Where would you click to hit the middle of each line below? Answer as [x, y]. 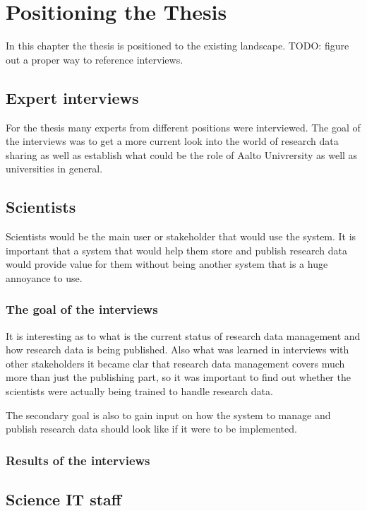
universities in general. [54, 169]
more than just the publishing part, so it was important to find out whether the [178, 377]
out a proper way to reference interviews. [95, 59]
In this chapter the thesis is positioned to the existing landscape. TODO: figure [178, 46]
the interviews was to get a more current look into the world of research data [172, 141]
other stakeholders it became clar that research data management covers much [175, 363]
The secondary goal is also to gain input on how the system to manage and [168, 415]
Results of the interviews [78, 460]
